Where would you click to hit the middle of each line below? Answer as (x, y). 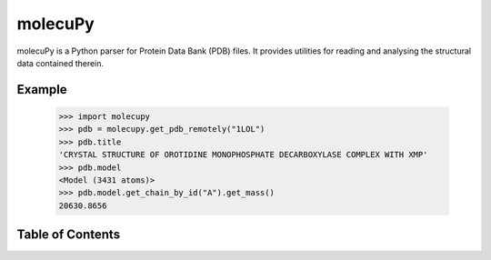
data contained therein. (60, 63)
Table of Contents (69, 235)
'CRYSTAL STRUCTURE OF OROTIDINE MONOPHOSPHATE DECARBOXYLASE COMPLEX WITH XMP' (243, 155)
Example (42, 90)
